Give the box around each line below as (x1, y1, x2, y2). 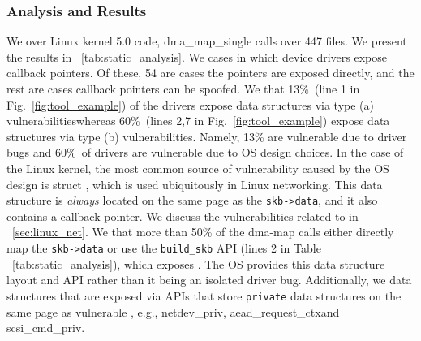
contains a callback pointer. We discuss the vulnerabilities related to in (6, 207, 359, 224)
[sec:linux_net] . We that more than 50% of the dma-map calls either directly (12, 223, 394, 240)
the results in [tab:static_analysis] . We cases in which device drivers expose (6, 48, 388, 65)
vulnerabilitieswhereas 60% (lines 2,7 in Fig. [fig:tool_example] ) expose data (6, 112, 390, 129)
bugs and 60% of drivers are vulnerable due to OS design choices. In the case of (6, 144, 404, 161)
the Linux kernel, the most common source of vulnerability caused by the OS (6, 159, 389, 176)
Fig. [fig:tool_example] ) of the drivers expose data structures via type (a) (6, 96, 374, 113)
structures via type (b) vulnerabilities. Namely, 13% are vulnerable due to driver (6, 127, 407, 145)
